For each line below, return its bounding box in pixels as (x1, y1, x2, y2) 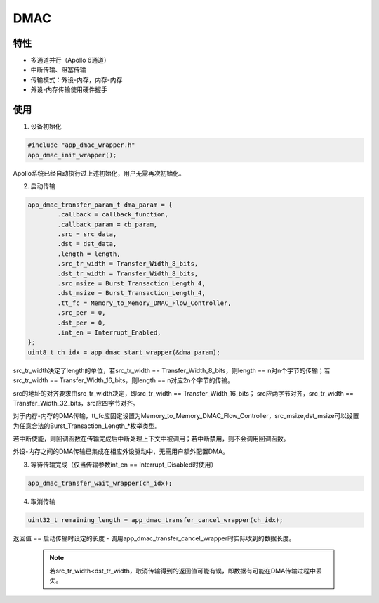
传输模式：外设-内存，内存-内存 (30, 75, 123, 84)
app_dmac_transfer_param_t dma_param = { (27, 200, 173, 209)
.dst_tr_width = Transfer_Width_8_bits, (57, 269, 199, 278)
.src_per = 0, (57, 309, 106, 317)
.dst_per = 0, (57, 318, 106, 327)
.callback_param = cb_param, (57, 220, 158, 228)
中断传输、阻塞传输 (30, 65, 86, 74)
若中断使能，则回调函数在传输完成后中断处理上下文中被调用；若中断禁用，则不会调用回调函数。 (13, 434, 290, 443)
